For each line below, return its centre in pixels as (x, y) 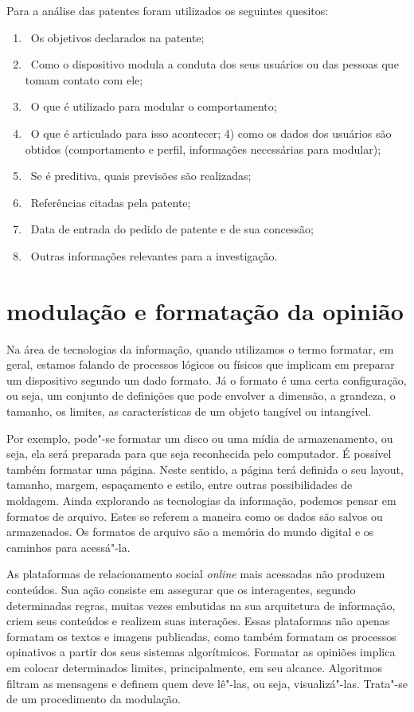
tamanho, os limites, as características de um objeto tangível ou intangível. (189, 411)
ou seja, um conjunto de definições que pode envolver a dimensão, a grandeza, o (201, 395)
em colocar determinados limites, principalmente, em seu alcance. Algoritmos (195, 667)
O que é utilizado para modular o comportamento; (154, 106)
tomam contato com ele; (84, 79)
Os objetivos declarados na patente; (117, 37)
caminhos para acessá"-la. (68, 547)
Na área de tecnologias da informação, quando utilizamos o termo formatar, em (200, 348)
